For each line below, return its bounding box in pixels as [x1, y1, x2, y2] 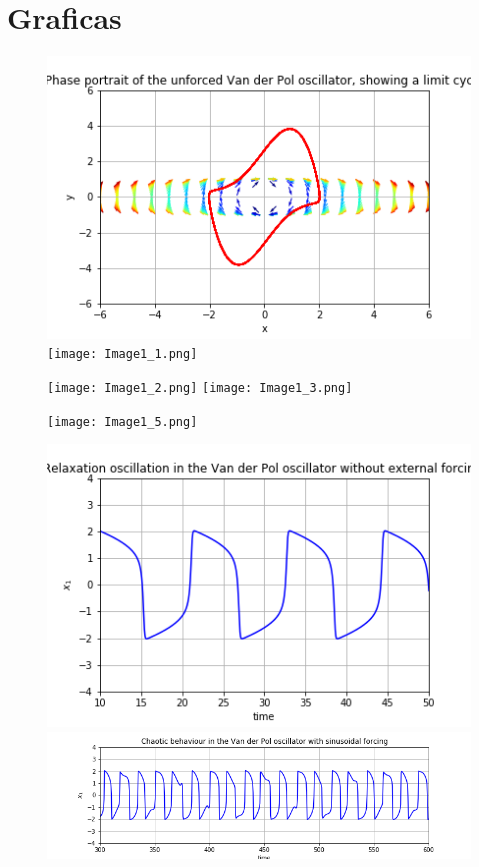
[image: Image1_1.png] [47, 347, 198, 362]
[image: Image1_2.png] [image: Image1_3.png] [47, 381, 353, 396]
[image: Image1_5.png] [47, 414, 198, 429]
